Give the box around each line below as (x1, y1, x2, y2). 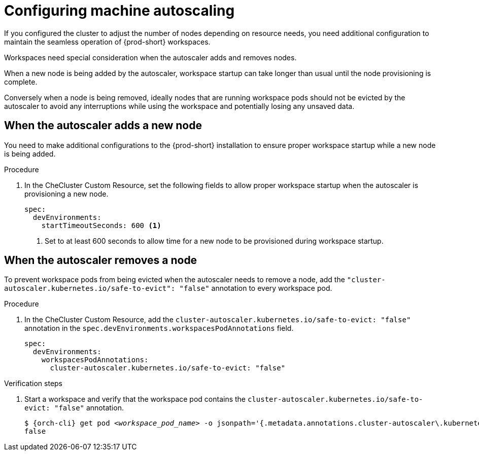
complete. (4, 77, 38, 86)
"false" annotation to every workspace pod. (179, 284, 332, 293)
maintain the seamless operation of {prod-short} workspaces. (4, 37, 211, 46)
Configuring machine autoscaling (4, 2, 235, 19)
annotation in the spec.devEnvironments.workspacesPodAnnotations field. (24, 324, 294, 333)
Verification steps (4, 379, 63, 388)
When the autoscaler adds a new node (4, 119, 202, 132)
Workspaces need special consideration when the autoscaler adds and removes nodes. (4, 53, 297, 62)
